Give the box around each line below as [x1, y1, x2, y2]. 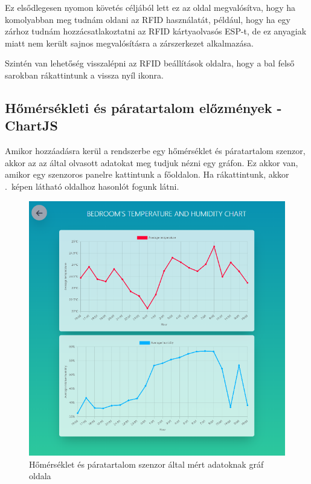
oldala [29, 469, 51, 482]
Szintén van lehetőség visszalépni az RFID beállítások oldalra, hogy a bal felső [5, 57, 295, 69]
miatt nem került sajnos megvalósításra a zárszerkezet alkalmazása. [5, 36, 254, 49]
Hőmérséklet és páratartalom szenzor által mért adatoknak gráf [29, 457, 264, 470]
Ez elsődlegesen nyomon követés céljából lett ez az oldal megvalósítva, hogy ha [5, 1, 296, 13]
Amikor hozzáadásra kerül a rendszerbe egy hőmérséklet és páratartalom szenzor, [5, 144, 306, 157]
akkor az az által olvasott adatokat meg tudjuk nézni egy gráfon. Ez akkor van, [5, 156, 298, 169]
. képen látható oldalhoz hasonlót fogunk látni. [5, 179, 179, 192]
